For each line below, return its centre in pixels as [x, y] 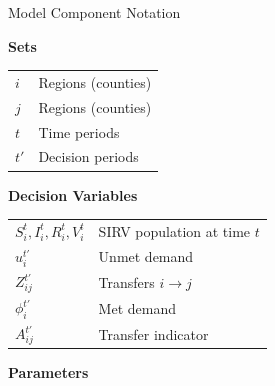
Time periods [79, 131]
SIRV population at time [174, 230]
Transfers [126, 281]
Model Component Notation [94, 12]
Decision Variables [73, 194]
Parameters [48, 372]
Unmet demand [146, 256]
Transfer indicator [153, 333]
